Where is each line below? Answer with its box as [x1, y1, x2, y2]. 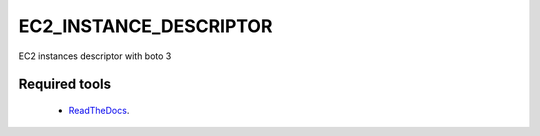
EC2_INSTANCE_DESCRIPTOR [18, 15, 273, 37]
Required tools [18, 76, 112, 93]
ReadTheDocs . [68, 104, 130, 116]
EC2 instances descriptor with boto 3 [18, 50, 172, 62]
